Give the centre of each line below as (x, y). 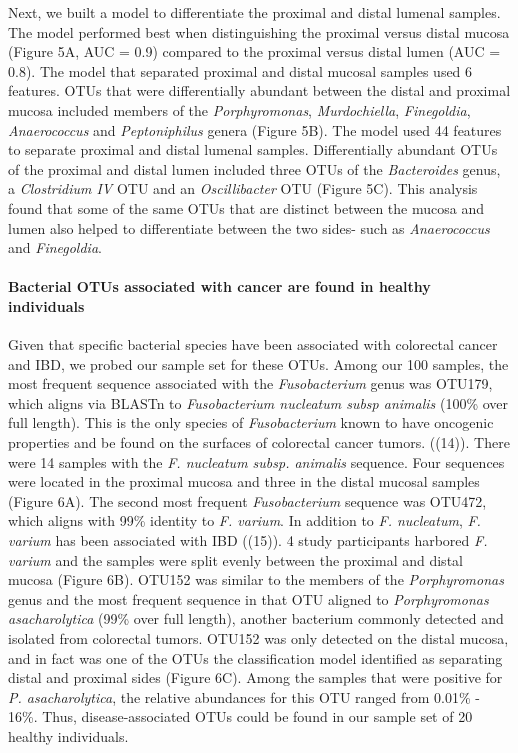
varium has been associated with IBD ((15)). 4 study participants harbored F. (248, 540)
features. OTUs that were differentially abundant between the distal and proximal (259, 90)
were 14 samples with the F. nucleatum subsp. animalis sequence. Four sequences (256, 461)
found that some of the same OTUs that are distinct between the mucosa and (246, 207)
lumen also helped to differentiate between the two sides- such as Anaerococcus (249, 227)
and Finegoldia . (55, 247)
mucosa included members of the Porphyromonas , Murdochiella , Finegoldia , (239, 109)
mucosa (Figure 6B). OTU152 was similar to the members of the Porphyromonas (256, 579)
